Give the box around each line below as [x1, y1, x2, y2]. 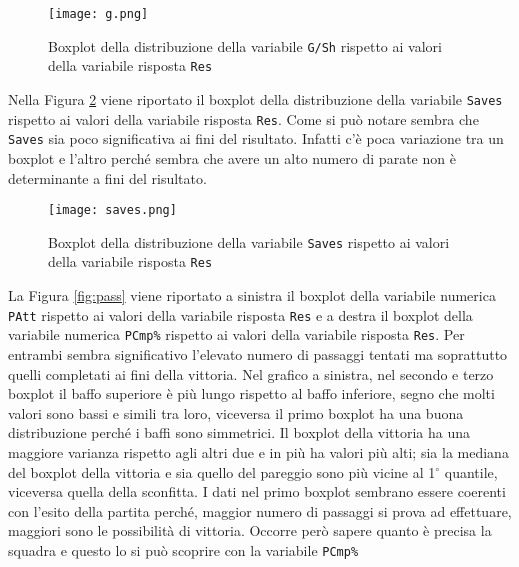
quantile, [444, 461, 498, 482]
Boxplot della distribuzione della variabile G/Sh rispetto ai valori [48, 35, 442, 56]
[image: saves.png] [48, 203, 177, 218]
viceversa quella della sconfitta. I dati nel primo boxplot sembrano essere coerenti [8, 481, 506, 502]
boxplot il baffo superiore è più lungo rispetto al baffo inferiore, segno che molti [8, 383, 495, 404]
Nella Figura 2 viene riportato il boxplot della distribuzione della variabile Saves [8, 88, 503, 109]
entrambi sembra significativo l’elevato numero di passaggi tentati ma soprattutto [8, 344, 508, 364]
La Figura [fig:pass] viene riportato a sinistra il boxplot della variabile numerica [8, 285, 496, 306]
